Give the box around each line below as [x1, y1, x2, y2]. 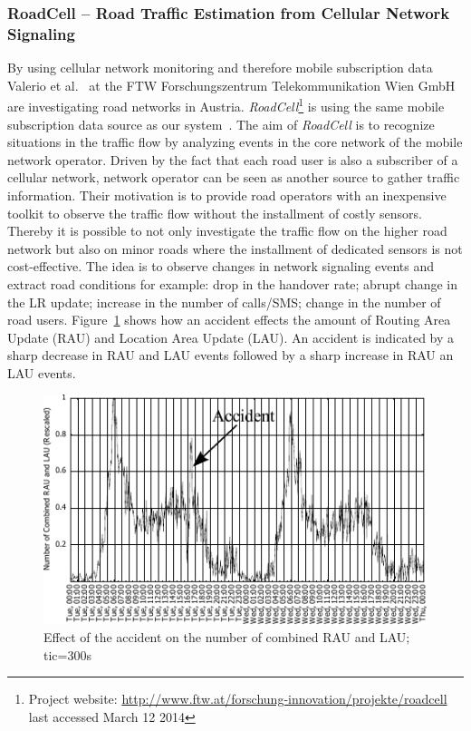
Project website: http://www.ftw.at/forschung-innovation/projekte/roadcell [28, 689, 447, 708]
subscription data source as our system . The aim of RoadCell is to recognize [7, 114, 435, 133]
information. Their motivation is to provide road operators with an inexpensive [7, 185, 447, 204]
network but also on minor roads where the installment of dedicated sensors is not [7, 239, 463, 258]
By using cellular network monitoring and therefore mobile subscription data [7, 58, 433, 77]
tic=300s [43, 645, 91, 664]
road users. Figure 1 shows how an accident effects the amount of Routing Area [7, 310, 451, 329]
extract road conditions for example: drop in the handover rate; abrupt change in [7, 274, 458, 293]
